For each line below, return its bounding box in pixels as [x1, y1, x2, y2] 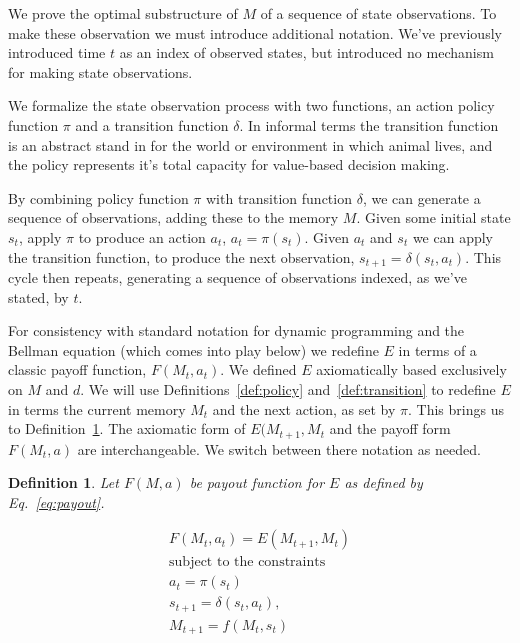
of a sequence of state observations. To [260, 3, 497, 23]
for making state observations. [8, 61, 193, 82]
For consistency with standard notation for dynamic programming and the [8, 320, 465, 341]
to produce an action [78, 226, 206, 247]
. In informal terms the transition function [239, 114, 499, 135]
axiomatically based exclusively [316, 359, 507, 380]
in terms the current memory [8, 398, 186, 419]
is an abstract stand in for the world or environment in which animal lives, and [8, 134, 493, 155]
